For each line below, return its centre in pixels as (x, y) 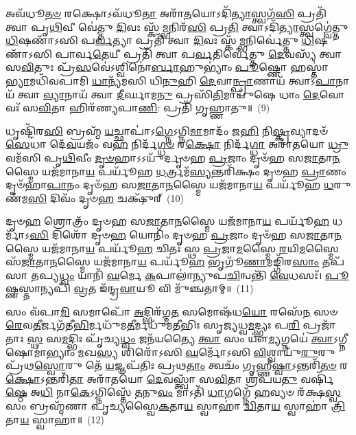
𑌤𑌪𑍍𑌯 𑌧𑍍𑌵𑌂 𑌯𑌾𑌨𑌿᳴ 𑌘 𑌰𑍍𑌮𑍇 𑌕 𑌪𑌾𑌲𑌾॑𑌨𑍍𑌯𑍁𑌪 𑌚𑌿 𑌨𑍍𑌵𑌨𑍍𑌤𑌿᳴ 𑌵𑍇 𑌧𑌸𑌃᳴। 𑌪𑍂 (190, 275)
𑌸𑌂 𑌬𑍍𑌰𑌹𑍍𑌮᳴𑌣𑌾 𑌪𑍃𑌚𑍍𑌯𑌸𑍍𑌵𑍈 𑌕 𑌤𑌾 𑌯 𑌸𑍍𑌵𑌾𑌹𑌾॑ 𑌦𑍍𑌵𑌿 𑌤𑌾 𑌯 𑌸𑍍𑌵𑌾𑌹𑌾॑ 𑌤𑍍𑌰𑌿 (176, 406)
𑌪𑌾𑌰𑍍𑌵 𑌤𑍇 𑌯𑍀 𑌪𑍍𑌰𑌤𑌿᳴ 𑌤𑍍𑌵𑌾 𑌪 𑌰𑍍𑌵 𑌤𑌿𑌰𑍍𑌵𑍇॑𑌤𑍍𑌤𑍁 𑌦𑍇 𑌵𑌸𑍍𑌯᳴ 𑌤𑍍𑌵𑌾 (199, 53)
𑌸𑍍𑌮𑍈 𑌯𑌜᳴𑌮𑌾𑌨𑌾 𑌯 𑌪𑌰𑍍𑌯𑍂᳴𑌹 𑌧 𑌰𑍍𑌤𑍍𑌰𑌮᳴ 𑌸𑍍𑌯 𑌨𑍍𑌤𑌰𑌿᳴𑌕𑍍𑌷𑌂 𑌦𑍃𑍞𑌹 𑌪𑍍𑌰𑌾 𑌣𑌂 (176, 171)
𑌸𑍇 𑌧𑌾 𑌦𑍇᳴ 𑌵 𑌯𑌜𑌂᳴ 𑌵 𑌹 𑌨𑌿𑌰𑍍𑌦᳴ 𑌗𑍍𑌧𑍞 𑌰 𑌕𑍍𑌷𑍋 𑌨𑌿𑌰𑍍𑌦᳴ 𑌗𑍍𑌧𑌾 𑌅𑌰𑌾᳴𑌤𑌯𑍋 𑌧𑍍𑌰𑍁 (177, 144)
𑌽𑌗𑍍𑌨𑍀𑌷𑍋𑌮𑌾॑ (341, 338)
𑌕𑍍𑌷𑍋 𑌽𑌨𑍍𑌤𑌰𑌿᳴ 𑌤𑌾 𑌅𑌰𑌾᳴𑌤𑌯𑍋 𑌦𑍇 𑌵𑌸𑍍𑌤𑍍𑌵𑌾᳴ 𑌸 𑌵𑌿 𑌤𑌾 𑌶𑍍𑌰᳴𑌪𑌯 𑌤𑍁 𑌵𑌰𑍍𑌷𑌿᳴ (170, 378)
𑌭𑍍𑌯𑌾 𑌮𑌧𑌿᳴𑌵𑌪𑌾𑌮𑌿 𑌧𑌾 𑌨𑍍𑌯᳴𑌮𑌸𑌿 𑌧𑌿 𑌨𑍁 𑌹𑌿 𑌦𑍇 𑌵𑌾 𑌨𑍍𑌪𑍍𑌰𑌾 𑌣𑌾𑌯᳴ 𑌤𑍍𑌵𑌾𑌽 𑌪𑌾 (171, 80)
